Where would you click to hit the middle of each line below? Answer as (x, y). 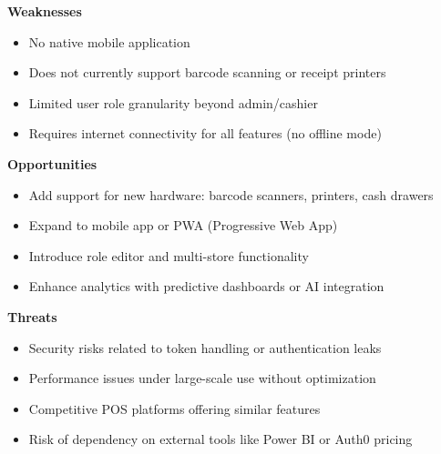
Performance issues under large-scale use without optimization (202, 378)
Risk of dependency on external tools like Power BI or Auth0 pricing (220, 439)
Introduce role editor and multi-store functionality (169, 255)
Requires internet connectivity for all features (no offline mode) (205, 133)
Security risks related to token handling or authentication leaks (205, 347)
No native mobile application (109, 41)
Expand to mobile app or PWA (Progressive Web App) (183, 225)
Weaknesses (45, 11)
